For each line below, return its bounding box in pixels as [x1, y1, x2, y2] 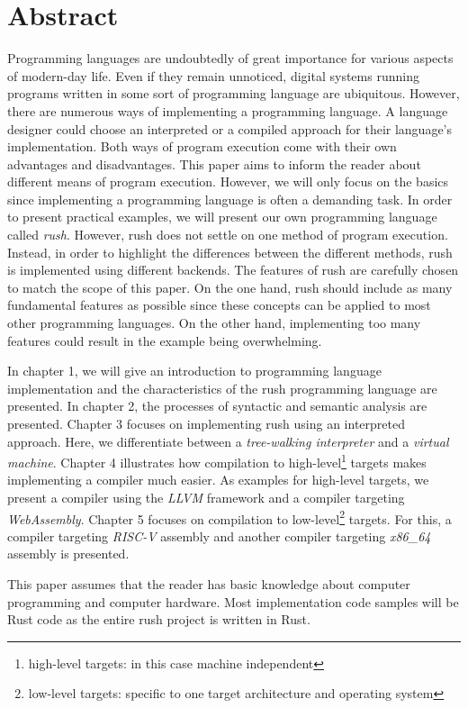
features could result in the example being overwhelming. [7, 331, 322, 349]
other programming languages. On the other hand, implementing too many [7, 313, 421, 332]
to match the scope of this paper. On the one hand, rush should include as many [7, 277, 453, 296]
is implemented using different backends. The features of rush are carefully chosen [7, 260, 459, 279]
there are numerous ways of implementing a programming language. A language [7, 101, 448, 120]
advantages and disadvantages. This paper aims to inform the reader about [7, 154, 421, 173]
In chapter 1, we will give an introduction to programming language [7, 361, 382, 380]
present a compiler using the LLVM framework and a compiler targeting [7, 488, 405, 507]
